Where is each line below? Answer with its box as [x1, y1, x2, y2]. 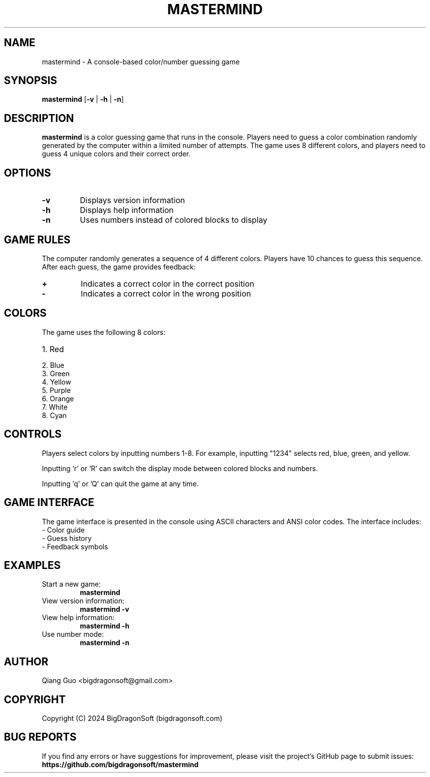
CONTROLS [4, 428, 62, 441]
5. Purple [42, 386, 71, 394]
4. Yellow [42, 377, 71, 386]
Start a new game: [42, 580, 101, 589]
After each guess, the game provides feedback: [42, 262, 196, 271]
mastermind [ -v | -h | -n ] [42, 95, 124, 104]
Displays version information [80, 195, 185, 206]
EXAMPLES [4, 559, 61, 571]
